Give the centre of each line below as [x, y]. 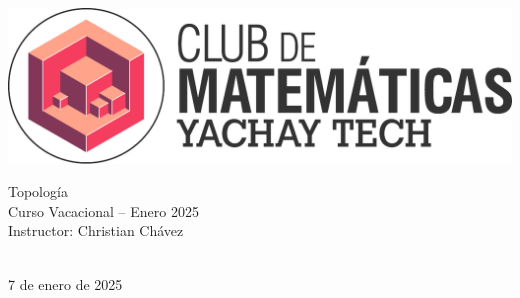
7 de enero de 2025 [65, 283]
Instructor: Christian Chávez [96, 230]
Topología [38, 191]
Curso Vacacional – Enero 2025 [103, 210]
